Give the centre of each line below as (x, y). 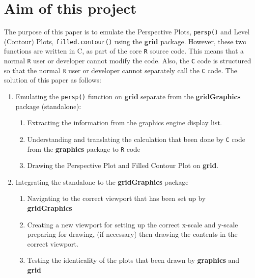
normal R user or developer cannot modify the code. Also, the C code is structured (127, 61)
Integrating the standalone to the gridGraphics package (102, 181)
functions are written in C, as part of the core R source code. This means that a (124, 51)
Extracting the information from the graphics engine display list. (125, 123)
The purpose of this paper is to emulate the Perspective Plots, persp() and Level (127, 32)
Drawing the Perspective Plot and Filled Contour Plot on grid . (123, 165)
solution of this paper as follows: (53, 80)
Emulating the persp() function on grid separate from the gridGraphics (128, 96)
